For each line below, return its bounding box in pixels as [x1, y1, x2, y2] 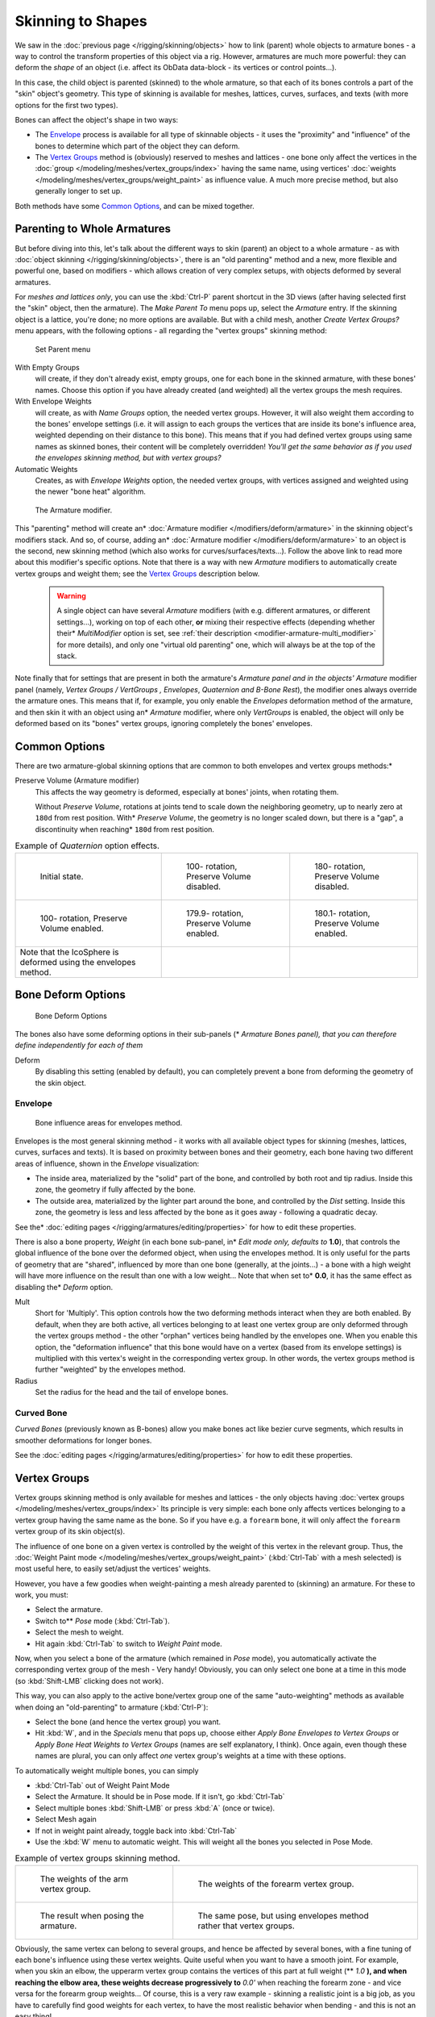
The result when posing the [39, 1910, 144, 1921]
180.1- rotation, [314, 908, 371, 919]
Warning [56, 591, 86, 601]
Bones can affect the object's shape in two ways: [14, 115, 179, 124]
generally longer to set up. [35, 186, 122, 196]
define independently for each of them [14, 1041, 143, 1050]
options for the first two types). [14, 100, 118, 110]
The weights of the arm [39, 1873, 129, 1884]
